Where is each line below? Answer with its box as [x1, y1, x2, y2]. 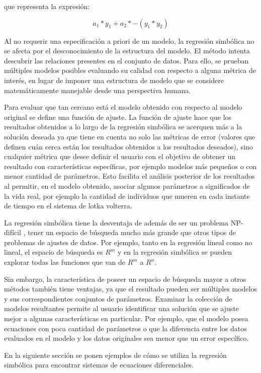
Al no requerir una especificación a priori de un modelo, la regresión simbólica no [4, 35, 254, 46]
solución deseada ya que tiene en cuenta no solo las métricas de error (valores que [4, 131, 255, 141]
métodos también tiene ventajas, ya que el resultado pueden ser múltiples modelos [4, 283, 257, 294]
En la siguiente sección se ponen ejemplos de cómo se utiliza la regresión [4, 349, 227, 360]
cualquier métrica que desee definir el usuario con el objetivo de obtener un [4, 151, 236, 162]
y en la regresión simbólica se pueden [117, 247, 232, 257]
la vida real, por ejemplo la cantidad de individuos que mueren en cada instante [4, 190, 250, 201]
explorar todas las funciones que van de [4, 257, 126, 267]
